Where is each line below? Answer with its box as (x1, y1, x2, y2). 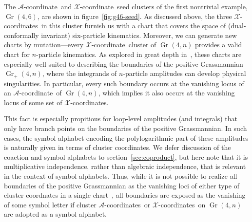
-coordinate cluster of (91, 39, 156, 50)
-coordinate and (23, 1, 72, 11)
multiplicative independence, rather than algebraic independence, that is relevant (4, 161, 246, 171)
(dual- (228, 20, 246, 31)
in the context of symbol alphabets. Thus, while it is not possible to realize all (4, 170, 237, 181)
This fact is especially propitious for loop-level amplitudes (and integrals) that (4, 113, 237, 124)
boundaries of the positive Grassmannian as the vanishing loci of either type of (4, 180, 239, 190)
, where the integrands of (42, 68, 117, 78)
